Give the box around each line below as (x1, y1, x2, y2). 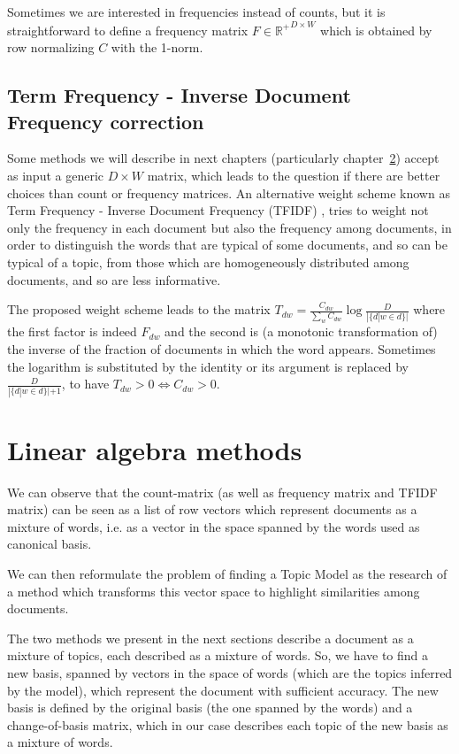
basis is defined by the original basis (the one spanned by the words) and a (7, 698, 413, 717)
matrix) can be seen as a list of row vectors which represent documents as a (7, 500, 417, 519)
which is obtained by (320, 20, 432, 39)
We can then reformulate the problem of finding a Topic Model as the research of (7, 565, 448, 583)
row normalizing (7, 38, 95, 57)
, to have (61, 374, 110, 393)
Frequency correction (7, 107, 204, 135)
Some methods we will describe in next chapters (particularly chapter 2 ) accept (7, 149, 440, 167)
